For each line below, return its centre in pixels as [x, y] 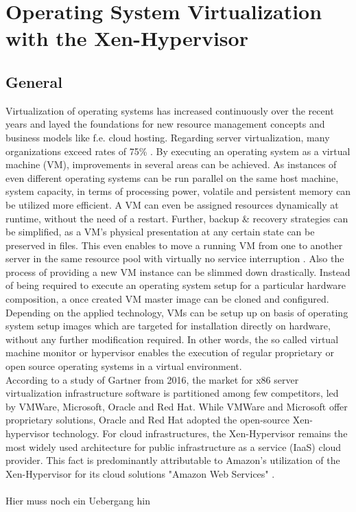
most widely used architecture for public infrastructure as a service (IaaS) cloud [174, 446]
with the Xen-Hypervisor [127, 38]
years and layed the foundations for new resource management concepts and [165, 124]
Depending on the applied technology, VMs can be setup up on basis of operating [177, 312]
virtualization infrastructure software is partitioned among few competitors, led [172, 393]
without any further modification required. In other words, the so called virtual [172, 339]
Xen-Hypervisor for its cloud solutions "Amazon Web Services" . [140, 473]
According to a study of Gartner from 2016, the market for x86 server [152, 379]
